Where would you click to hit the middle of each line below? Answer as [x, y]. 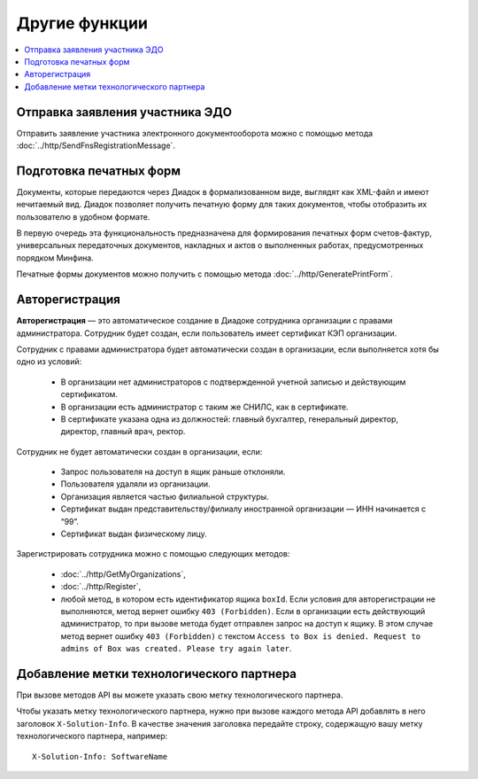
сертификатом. [89, 394]
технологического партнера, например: [92, 736]
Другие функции [82, 23]
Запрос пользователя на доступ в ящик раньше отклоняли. [173, 472]
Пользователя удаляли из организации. [136, 484]
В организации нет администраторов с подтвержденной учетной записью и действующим [233, 382]
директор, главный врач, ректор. [123, 432]
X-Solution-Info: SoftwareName [100, 756]
